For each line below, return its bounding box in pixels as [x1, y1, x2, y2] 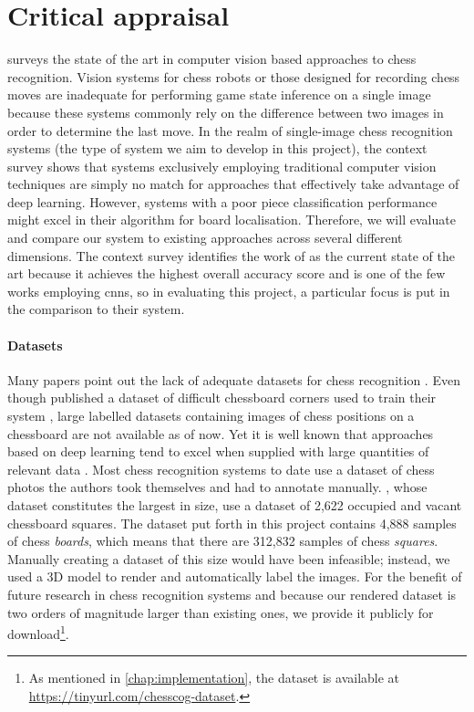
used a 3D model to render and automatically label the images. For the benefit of [7, 567, 462, 586]
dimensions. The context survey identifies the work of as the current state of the [7, 246, 455, 265]
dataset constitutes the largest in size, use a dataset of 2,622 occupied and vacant [7, 495, 462, 514]
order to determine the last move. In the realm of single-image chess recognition [7, 120, 453, 140]
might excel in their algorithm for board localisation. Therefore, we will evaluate [7, 210, 456, 229]
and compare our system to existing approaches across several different [7, 228, 403, 247]
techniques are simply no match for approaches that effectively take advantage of [7, 174, 459, 194]
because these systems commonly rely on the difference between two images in [7, 102, 444, 121]
